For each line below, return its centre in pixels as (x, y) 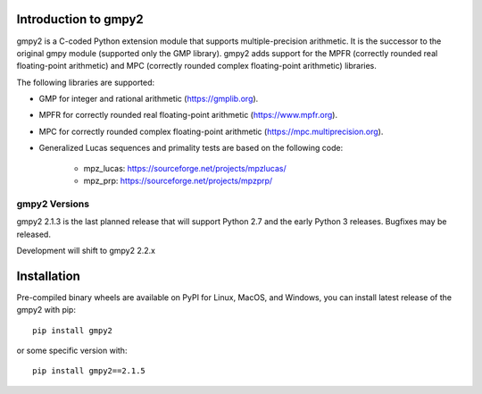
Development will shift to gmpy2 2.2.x (86, 250)
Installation (48, 276)
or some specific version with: (72, 351)
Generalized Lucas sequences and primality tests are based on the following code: (191, 148)
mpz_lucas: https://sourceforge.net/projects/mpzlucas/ (185, 168)
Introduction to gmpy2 (80, 19)
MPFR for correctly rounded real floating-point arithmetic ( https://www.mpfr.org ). (188, 115)
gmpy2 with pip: (46, 310)
